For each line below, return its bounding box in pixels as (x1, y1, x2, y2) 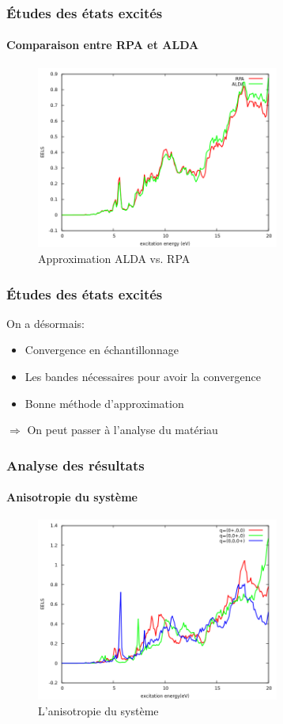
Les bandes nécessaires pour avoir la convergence (25, 368, 261, 384)
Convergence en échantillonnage (25, 341, 179, 358)
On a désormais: (6, 314, 85, 331)
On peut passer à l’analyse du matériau (27, 421, 218, 438)
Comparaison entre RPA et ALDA (6, 36, 199, 53)
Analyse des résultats (6, 455, 145, 474)
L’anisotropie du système (38, 702, 159, 718)
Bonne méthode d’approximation (25, 394, 184, 411)
